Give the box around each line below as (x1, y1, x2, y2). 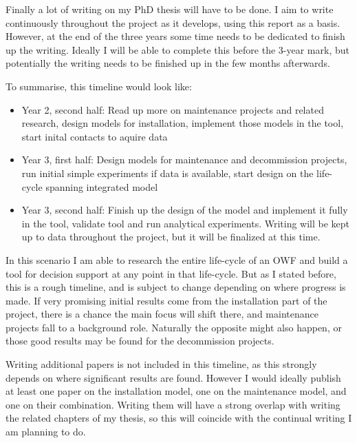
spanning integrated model (45, 179, 158, 194)
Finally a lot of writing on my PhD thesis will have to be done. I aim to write (6, 2, 334, 16)
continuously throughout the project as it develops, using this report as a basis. (6, 15, 340, 30)
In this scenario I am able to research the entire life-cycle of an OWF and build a (6, 252, 348, 267)
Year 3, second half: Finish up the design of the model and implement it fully (21, 203, 348, 217)
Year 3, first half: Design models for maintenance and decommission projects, (21, 152, 347, 167)
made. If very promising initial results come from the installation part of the (6, 293, 327, 307)
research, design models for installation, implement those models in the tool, (21, 116, 344, 130)
